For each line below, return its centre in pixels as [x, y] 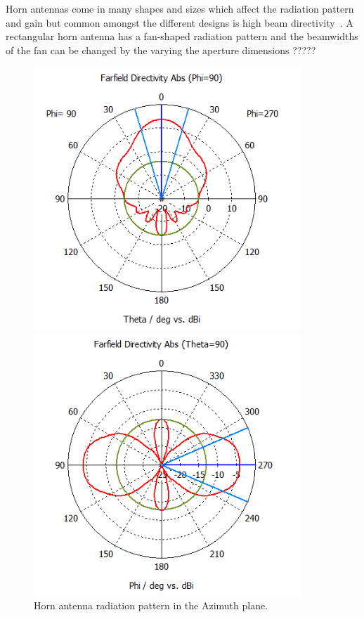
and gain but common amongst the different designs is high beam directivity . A [180, 22]
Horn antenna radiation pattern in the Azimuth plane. [151, 605]
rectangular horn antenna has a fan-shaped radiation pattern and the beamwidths [182, 36]
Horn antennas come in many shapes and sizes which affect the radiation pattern [180, 8]
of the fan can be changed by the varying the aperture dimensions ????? [161, 50]
